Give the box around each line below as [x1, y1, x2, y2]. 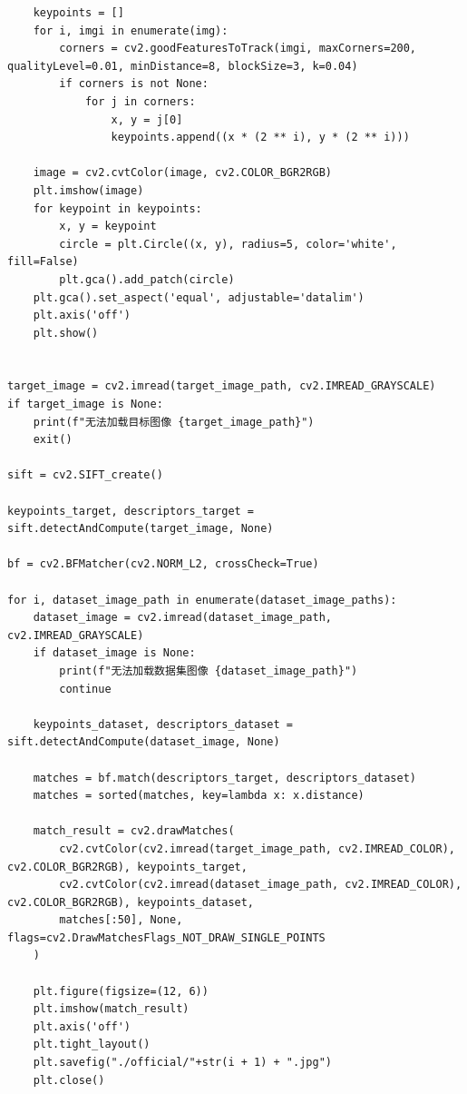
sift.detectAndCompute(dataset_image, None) [7, 735, 280, 749]
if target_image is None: [7, 398, 163, 411]
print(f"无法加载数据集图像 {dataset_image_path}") [59, 664, 358, 677]
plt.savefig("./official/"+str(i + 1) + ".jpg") [33, 1056, 332, 1069]
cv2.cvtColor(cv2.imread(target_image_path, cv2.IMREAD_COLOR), [59, 842, 455, 855]
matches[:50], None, [59, 913, 183, 927]
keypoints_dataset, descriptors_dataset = [33, 717, 293, 731]
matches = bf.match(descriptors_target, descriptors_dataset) [33, 771, 417, 784]
